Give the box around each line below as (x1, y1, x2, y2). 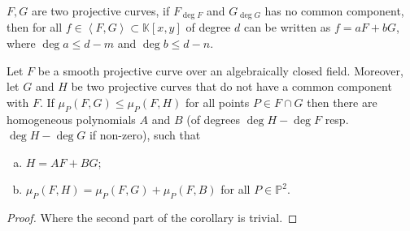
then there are (307, 93, 377, 110)
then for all (7, 19, 63, 36)
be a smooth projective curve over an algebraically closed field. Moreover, (37, 62, 403, 79)
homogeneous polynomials (7, 110, 136, 127)
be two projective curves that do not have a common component (71, 78, 392, 95)
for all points (185, 93, 250, 110)
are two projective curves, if (31, 2, 170, 19)
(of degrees (186, 110, 241, 127)
